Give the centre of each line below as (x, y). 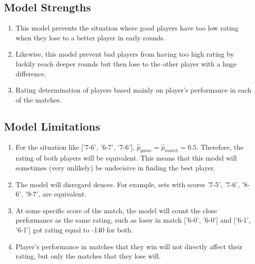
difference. (31, 73)
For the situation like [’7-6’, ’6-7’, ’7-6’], (75, 147)
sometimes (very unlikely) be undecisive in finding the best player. (115, 167)
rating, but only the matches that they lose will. (88, 256)
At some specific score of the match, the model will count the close (116, 210)
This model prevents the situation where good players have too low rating (127, 28)
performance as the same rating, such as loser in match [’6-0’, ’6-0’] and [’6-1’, (133, 220)
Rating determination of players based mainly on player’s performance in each (133, 90)
